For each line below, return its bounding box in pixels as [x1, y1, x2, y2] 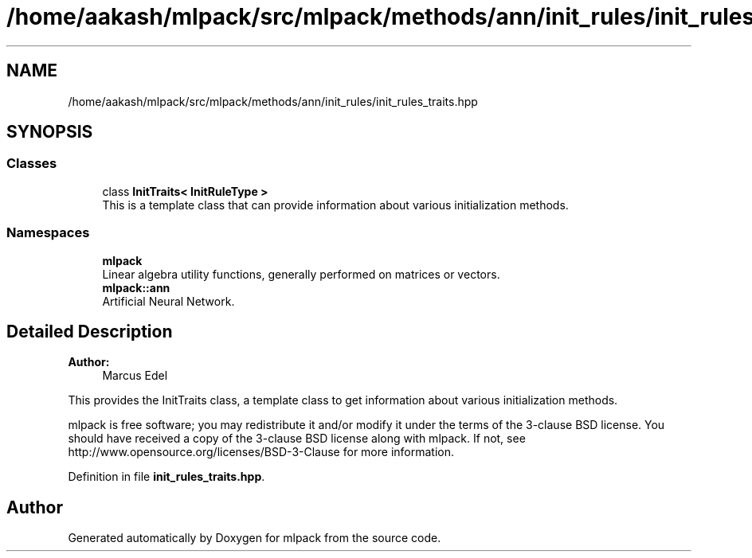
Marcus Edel [102, 369, 168, 383]
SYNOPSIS [6, 122, 93, 142]
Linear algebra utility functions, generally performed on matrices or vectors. [102, 267, 500, 281]
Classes [6, 155, 57, 172]
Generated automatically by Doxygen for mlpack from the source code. [68, 531, 441, 545]
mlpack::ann [102, 280, 170, 295]
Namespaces [6, 224, 90, 241]
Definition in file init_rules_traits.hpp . [68, 470, 265, 484]
